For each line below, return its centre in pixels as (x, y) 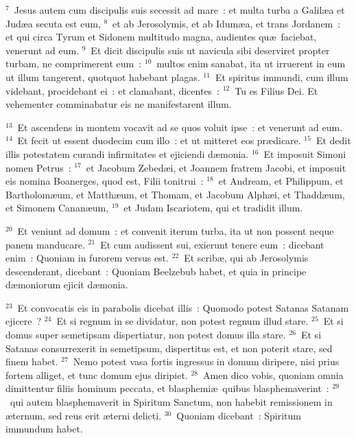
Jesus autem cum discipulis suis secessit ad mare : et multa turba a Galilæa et (179, 10)
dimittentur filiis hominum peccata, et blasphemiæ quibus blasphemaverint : (167, 388)
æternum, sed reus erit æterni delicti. (84, 415)
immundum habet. (44, 429)
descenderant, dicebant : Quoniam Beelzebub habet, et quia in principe (156, 271)
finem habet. (32, 361)
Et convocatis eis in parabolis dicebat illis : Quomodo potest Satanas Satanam (183, 307)
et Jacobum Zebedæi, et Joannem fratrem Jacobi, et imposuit (216, 167)
